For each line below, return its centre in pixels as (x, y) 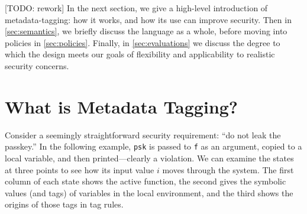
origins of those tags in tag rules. (64, 204)
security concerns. (37, 65)
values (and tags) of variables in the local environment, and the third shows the (149, 192)
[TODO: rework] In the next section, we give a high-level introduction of (136, 8)
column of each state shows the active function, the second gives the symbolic (146, 181)
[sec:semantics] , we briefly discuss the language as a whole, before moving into (146, 31)
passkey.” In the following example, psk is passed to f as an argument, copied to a (153, 146)
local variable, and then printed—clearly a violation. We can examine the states (149, 158)
